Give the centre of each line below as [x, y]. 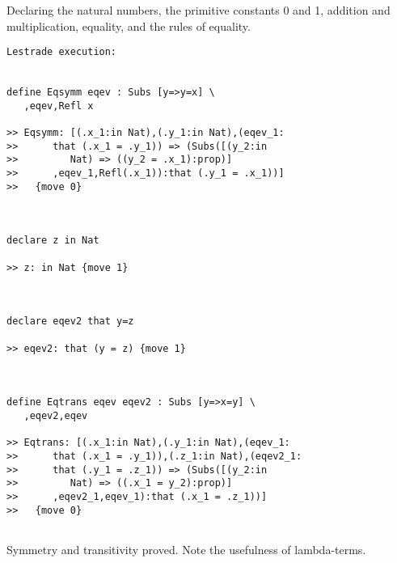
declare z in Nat [53, 241]
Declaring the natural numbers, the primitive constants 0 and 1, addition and [198, 10]
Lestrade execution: [62, 52]
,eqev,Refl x [59, 106]
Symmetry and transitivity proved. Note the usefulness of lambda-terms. [186, 549]
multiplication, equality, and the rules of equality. [129, 25]
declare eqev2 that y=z [70, 322]
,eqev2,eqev [56, 415]
